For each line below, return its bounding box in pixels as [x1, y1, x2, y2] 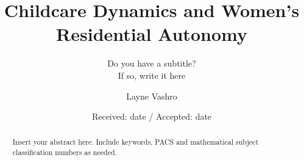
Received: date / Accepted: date [91, 110, 212, 123]
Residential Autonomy [56, 21, 247, 46]
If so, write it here [118, 68, 186, 81]
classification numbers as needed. [12, 147, 117, 158]
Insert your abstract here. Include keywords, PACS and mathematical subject [12, 137, 259, 147]
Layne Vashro [126, 89, 177, 102]
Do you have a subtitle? [107, 57, 196, 70]
